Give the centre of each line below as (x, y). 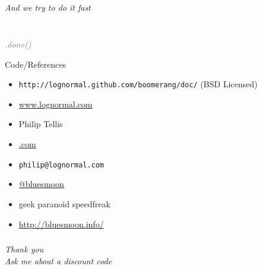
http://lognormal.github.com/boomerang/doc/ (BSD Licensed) (138, 84)
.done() (18, 44)
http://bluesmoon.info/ (61, 224)
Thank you (24, 249)
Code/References (35, 64)
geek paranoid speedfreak (64, 203)
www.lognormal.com (56, 104)
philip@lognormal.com (61, 165)
